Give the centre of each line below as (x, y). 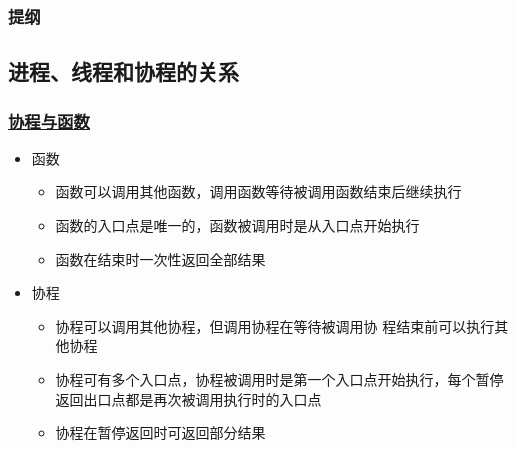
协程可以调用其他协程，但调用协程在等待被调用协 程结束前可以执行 (275, 325)
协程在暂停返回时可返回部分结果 (160, 432)
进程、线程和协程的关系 (123, 71)
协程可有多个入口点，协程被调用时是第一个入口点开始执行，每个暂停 (279, 379)
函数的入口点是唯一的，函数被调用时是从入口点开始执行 (237, 225)
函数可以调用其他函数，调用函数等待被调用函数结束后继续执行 (258, 191)
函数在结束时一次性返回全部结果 (160, 258)
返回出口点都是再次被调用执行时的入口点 (188, 398)
